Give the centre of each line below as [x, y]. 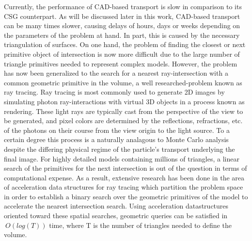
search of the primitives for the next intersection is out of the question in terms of [126, 168]
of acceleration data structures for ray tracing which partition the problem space [124, 187]
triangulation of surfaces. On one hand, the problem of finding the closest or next [125, 44]
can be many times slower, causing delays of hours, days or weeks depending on [122, 25]
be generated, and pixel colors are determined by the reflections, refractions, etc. [123, 120]
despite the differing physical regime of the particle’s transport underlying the [119, 149]
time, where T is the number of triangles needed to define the [140, 225]
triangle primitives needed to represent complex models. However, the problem [121, 63]
